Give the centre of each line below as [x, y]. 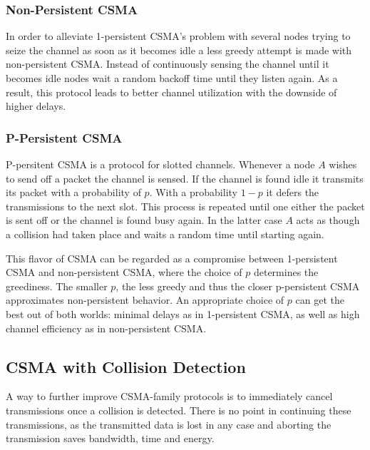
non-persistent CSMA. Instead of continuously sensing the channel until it [168, 64]
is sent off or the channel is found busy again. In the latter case [144, 220]
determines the [286, 272]
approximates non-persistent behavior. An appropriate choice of [145, 300]
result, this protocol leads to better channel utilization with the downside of [171, 92]
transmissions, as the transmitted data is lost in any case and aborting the [169, 424]
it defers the [293, 192]
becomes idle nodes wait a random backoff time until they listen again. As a [172, 78]
